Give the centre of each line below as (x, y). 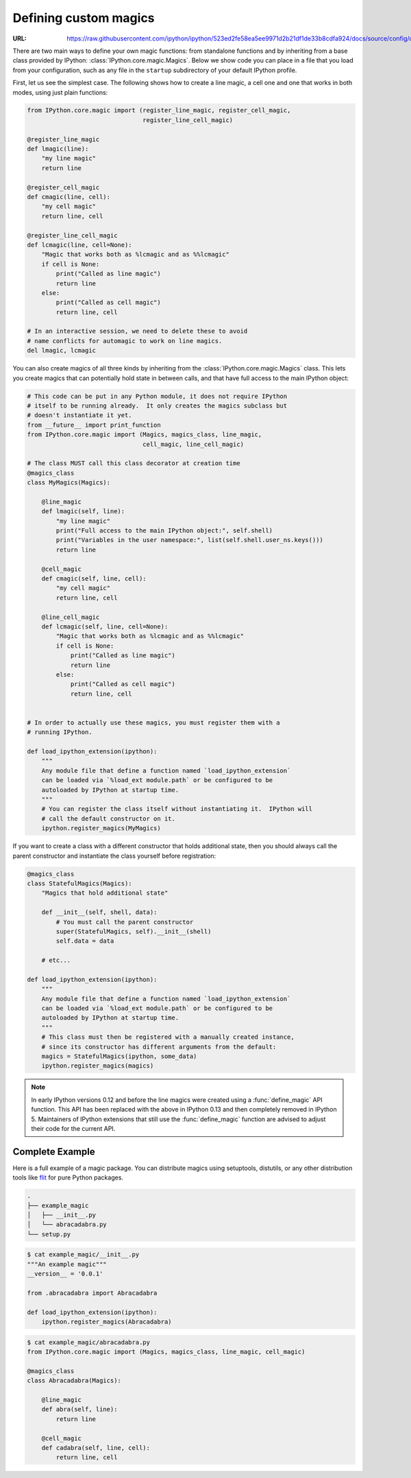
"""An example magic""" (67, 1264)
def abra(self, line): (79, 1409)
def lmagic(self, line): (83, 512)
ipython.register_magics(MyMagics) (101, 828)
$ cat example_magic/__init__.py (83, 1255)
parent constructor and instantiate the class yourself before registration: (114, 856)
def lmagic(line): (58, 149)
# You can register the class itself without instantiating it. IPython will (177, 809)
